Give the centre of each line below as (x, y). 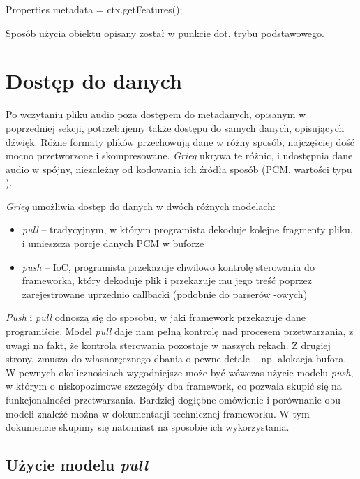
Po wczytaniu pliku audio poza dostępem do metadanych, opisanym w (156, 114)
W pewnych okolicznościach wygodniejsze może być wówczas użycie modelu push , (180, 372)
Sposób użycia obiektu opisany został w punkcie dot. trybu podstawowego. (165, 32)
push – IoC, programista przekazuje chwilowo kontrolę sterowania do (168, 266)
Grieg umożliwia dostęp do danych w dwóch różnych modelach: (141, 206)
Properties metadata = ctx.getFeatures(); (94, 9)
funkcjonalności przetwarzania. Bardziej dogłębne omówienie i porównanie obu (173, 399)
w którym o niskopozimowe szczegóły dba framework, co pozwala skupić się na (174, 386)
